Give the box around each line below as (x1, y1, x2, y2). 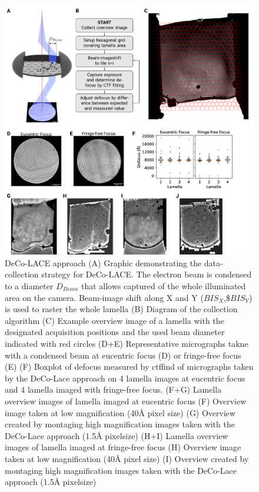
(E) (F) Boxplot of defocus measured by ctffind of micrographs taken (5, 360, 254, 373)
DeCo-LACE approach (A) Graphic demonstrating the (5, 256, 202, 269)
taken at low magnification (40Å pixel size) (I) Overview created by (5, 452, 249, 464)
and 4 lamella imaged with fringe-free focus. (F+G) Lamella (5, 383, 222, 396)
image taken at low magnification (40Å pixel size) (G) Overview (5, 406, 236, 419)
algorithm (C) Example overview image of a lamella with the (5, 314, 224, 326)
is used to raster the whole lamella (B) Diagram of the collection (5, 303, 238, 315)
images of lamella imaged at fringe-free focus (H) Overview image (5, 441, 241, 453)
